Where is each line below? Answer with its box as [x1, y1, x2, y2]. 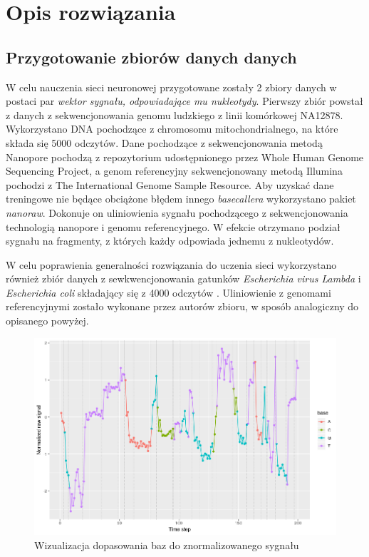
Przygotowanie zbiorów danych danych [6, 46, 297, 68]
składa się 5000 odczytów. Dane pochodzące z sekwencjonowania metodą [6, 135, 323, 150]
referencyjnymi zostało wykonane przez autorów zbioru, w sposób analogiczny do [6, 299, 359, 314]
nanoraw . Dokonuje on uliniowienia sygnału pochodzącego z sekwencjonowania [6, 205, 348, 220]
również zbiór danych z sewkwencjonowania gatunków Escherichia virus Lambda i [6, 271, 361, 286]
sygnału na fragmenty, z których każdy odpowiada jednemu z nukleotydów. [6, 233, 334, 248]
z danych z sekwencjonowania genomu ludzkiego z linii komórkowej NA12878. [6, 107, 343, 122]
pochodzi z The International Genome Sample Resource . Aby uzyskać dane [6, 177, 334, 192]
